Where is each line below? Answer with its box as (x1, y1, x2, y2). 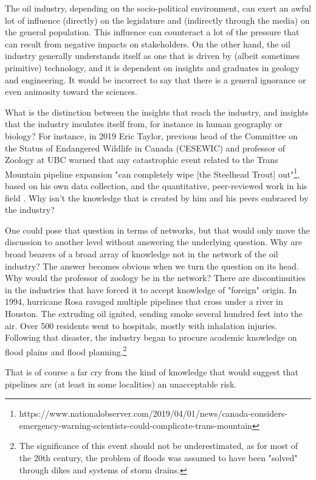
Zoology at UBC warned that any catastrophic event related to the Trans (5, 153, 278, 166)
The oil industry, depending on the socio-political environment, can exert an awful (5, 2, 311, 14)
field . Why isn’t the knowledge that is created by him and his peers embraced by (5, 191, 309, 204)
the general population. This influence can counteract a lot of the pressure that (5, 26, 300, 38)
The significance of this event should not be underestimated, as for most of (19, 439, 298, 452)
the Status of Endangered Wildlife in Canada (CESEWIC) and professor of (5, 141, 286, 154)
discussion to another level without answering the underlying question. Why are (5, 235, 303, 248)
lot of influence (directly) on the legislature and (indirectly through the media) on (5, 13, 310, 26)
